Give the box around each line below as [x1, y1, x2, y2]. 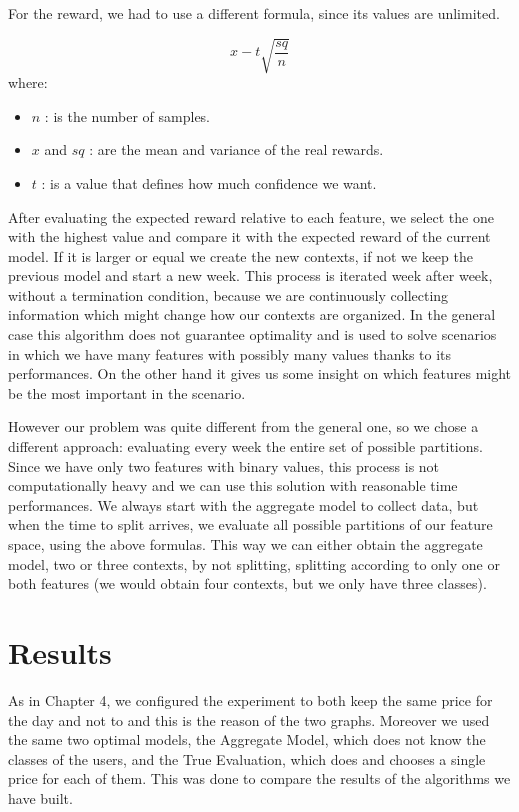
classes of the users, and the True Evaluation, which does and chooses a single [8, 748, 486, 769]
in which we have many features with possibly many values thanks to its [8, 343, 452, 364]
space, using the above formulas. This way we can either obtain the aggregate [8, 534, 483, 555]
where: [8, 72, 48, 93]
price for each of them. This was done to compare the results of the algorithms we [8, 768, 511, 789]
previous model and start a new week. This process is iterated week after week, [8, 265, 493, 286]
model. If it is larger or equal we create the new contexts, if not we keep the [8, 245, 473, 266]
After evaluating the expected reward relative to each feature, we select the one [8, 206, 494, 227]
